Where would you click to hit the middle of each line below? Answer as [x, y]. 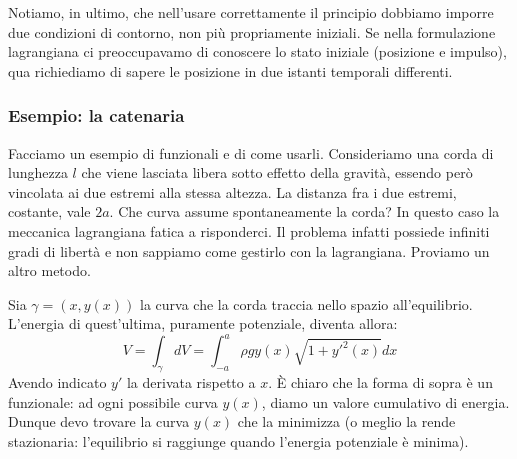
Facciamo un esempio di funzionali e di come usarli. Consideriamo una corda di [251, 152]
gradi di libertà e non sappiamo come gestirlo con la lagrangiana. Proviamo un [249, 250]
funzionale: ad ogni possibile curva [113, 401]
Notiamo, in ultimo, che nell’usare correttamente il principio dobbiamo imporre [251, 12]
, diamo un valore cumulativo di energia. [385, 401]
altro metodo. [49, 270]
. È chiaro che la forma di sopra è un [380, 382]
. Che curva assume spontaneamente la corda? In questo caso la [304, 211]
